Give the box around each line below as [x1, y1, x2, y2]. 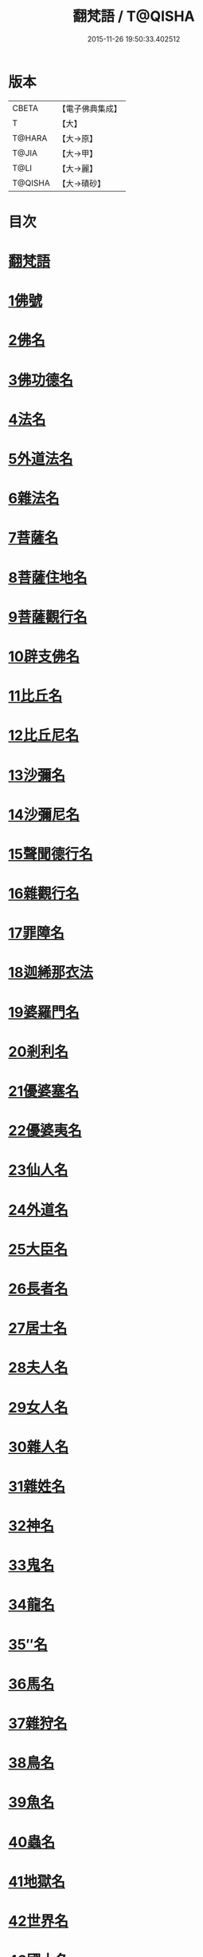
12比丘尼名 [8, 727, 80, 745]
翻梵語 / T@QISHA [72, 7, 195, 26]
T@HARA [12, 133, 48, 144]
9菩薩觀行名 [8, 608, 88, 626]
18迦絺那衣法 [8, 964, 94, 982]
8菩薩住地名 [8, 568, 88, 587]
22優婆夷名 [8, 1122, 82, 1140]
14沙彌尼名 [8, 806, 80, 823]
